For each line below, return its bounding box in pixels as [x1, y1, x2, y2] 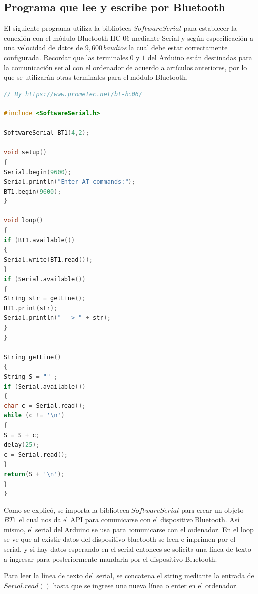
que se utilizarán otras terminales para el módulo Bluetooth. [4, 72, 188, 82]
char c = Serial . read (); [4, 402, 86, 409]
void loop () [4, 217, 43, 224]
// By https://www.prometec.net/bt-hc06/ [4, 90, 143, 98]
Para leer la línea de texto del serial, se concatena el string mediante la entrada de [4, 570, 254, 581]
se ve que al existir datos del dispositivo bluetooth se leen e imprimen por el [4, 534, 236, 544]
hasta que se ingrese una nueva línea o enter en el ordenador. [53, 580, 238, 590]
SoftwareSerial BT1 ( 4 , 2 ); [4, 129, 89, 137]
